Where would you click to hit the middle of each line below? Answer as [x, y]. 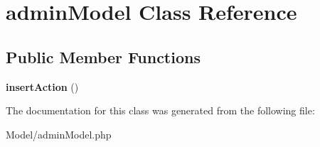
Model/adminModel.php [59, 134]
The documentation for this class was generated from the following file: [160, 110]
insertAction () [42, 86]
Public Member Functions [103, 56]
